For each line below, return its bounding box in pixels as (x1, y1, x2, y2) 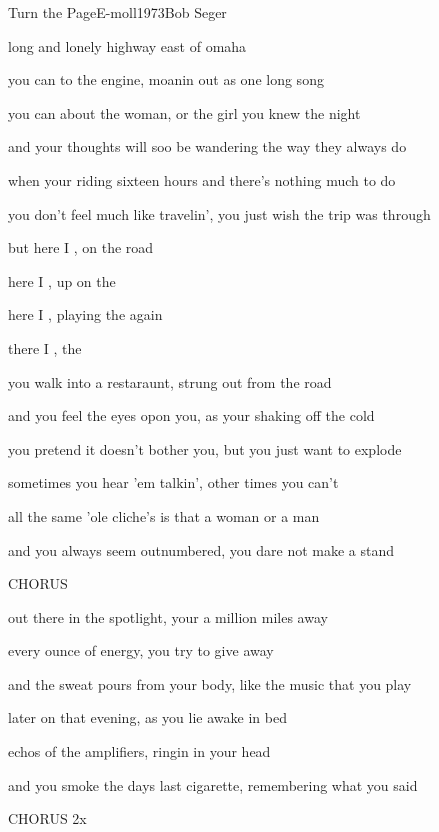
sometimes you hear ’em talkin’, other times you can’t (8, 472, 339, 493)
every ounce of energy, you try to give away (8, 640, 274, 661)
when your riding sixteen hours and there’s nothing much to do (8, 169, 396, 190)
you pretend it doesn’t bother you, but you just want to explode (8, 438, 402, 459)
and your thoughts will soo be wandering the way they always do (8, 136, 407, 157)
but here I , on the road (8, 237, 154, 258)
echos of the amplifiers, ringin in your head (8, 741, 271, 762)
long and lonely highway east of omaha (8, 35, 247, 56)
